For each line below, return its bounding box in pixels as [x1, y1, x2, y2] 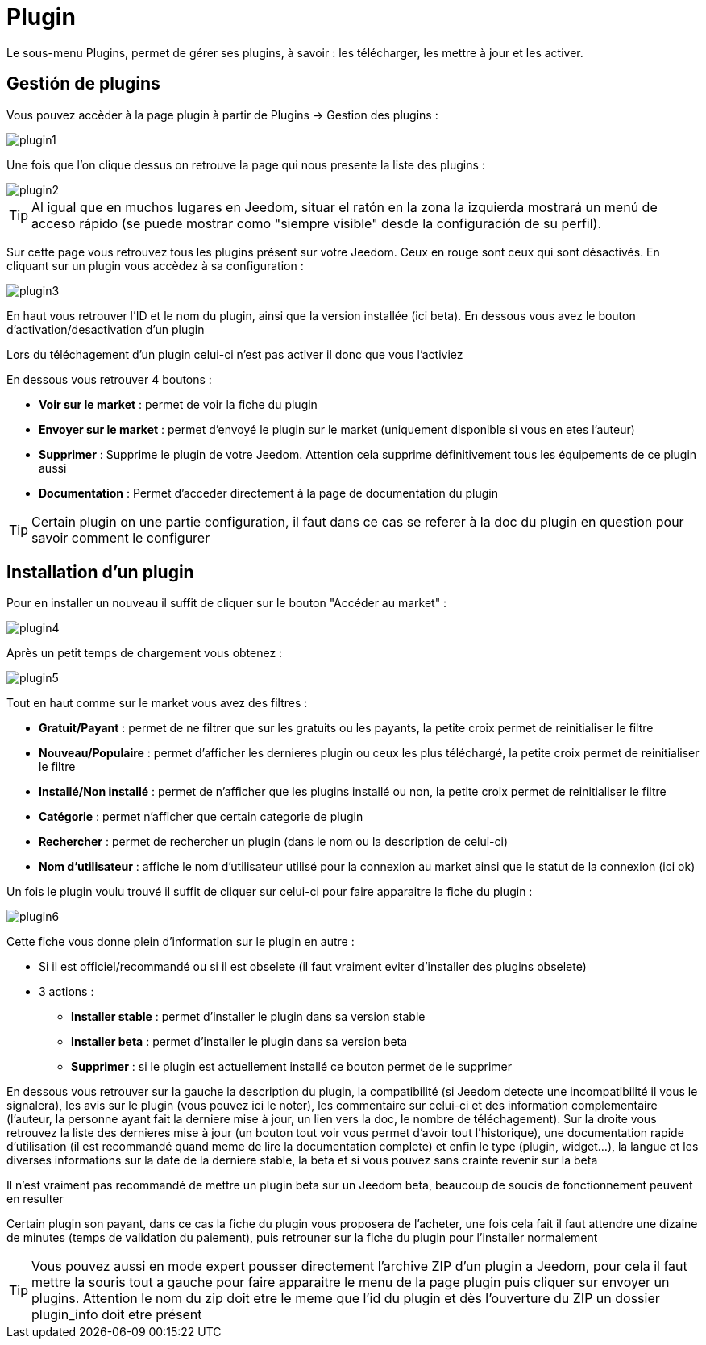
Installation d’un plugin [6, 562, 194, 583]
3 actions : [39, 985, 94, 999]
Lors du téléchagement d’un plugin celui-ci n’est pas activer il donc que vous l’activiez [6, 347, 463, 361]
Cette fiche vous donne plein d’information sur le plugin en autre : [6, 935, 355, 949]
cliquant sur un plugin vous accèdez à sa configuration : [6, 258, 304, 273]
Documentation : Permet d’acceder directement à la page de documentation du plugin [39, 485, 498, 500]
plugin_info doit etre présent [31, 1306, 202, 1323]
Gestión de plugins [6, 73, 160, 94]
